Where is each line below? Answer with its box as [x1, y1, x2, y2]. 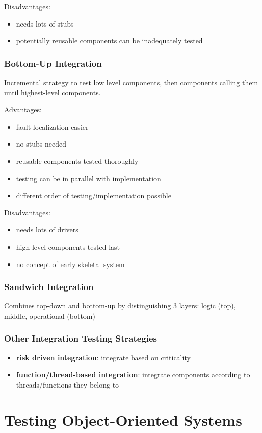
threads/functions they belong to [16, 379, 119, 390]
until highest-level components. [4, 87, 101, 98]
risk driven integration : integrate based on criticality [16, 352, 191, 363]
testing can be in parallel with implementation [16, 173, 161, 183]
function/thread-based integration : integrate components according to [16, 369, 250, 380]
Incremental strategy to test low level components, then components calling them [4, 77, 258, 87]
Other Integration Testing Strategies [4, 332, 157, 345]
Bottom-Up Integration [4, 57, 102, 69]
